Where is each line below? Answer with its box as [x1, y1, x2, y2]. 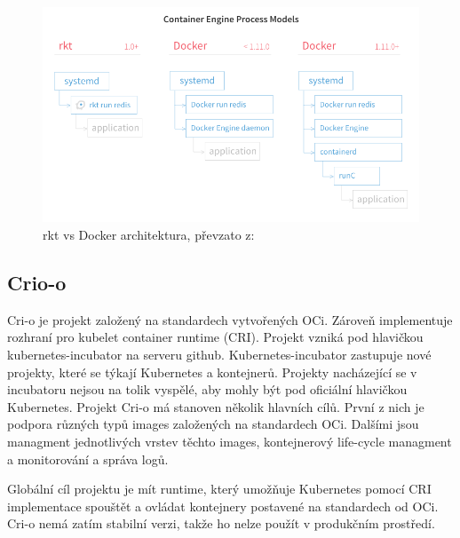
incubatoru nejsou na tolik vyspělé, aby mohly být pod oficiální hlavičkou [7, 380, 408, 399]
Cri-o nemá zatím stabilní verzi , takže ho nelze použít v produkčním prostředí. [7, 514, 435, 533]
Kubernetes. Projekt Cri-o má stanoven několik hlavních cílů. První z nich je [7, 397, 424, 415]
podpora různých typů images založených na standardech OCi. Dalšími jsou [7, 415, 419, 433]
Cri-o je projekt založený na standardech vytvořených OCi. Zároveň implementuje [7, 310, 453, 328]
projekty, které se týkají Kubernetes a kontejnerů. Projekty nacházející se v [7, 362, 417, 381]
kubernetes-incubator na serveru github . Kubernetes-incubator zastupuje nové [7, 344, 432, 363]
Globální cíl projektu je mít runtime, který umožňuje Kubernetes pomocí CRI [7, 479, 432, 498]
